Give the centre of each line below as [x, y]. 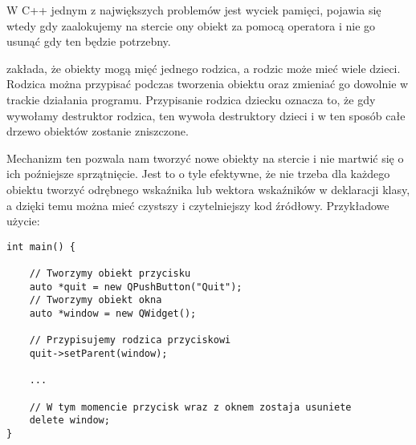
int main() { [41, 247]
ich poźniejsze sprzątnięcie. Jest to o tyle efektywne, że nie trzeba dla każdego [198, 174]
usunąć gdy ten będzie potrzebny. [89, 41]
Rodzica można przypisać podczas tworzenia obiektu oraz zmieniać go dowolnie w [208, 84]
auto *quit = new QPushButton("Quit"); [136, 287]
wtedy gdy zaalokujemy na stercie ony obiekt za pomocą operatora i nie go [191, 25]
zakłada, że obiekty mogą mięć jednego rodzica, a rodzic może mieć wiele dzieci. [204, 68]
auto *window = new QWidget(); [113, 314]
